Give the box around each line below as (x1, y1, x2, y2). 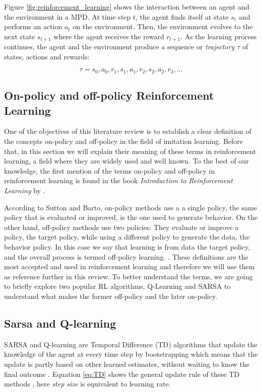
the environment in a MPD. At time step (4, 11, 131, 22)
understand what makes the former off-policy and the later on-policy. (4, 290, 218, 301)
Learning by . (4, 185, 45, 196)
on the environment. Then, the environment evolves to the (73, 21, 253, 32)
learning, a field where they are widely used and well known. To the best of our (4, 155, 249, 166)
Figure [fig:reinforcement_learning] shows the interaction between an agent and (4, 2, 249, 12)
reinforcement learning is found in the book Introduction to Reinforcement (4, 175, 233, 186)
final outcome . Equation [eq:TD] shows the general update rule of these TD (4, 368, 240, 379)
